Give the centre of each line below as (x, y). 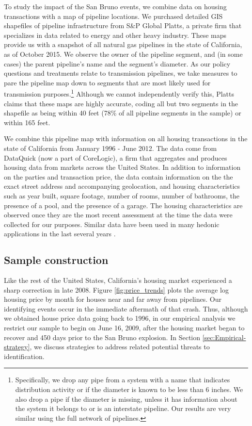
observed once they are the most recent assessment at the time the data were (118, 215)
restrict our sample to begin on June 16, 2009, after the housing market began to (124, 328)
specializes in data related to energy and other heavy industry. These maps (115, 35)
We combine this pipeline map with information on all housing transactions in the (126, 139)
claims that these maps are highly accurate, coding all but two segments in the (121, 103)
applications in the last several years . (60, 234)
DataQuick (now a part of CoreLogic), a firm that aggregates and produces (116, 157)
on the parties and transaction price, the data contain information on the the (118, 176)
